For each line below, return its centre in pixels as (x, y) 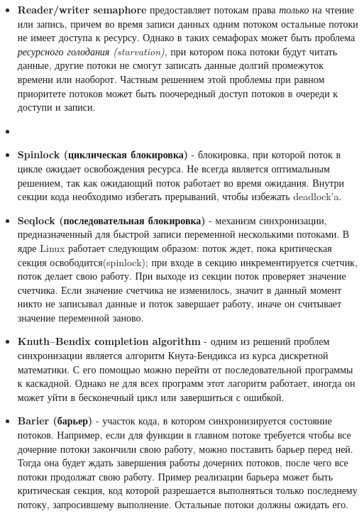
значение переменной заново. (81, 317)
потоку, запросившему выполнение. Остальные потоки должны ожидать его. (183, 504)
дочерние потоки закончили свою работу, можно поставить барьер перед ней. (185, 448)
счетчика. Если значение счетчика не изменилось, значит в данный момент (180, 289)
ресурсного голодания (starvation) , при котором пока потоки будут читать (177, 51)
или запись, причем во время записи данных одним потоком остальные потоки (188, 23)
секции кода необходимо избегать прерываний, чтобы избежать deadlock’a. (180, 196)
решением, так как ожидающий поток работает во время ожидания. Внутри (181, 182)
